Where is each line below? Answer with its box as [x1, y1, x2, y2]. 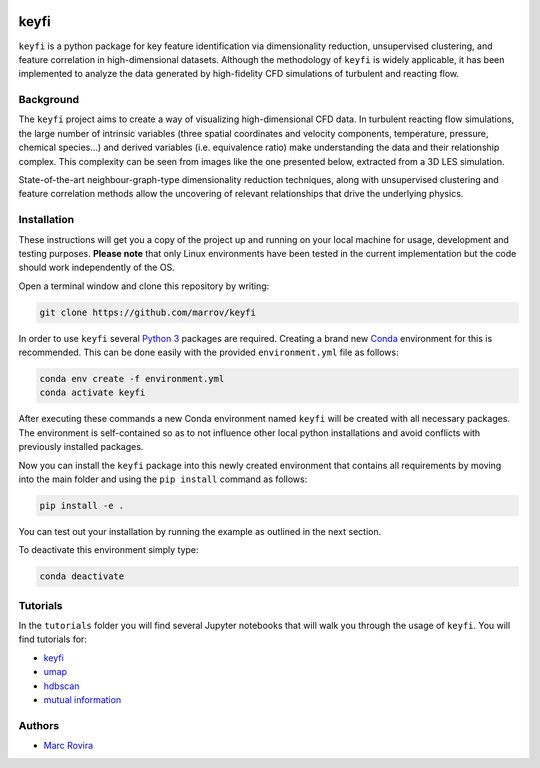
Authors [18, 718, 60, 732]
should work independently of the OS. [18, 261, 175, 274]
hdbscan [43, 680, 80, 692]
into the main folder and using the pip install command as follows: [18, 473, 308, 485]
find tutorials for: [18, 633, 87, 645]
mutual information [43, 694, 122, 706]
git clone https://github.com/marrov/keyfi [39, 306, 257, 318]
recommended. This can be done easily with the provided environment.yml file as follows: [18, 346, 399, 359]
